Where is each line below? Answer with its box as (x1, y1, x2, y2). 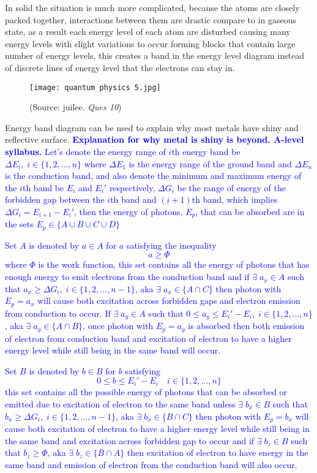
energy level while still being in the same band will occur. (5, 344, 221, 357)
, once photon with (83, 319, 154, 332)
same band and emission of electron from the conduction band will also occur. (5, 458, 297, 471)
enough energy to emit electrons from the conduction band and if (5, 270, 250, 283)
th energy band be (171, 145, 241, 157)
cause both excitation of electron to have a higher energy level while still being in (5, 422, 310, 435)
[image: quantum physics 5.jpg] (29, 83, 161, 92)
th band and (110, 193, 157, 206)
